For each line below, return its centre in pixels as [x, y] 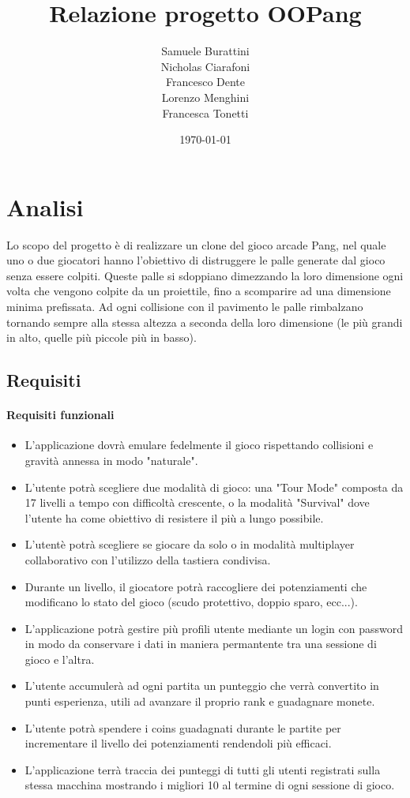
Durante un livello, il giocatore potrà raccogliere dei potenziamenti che [196, 586]
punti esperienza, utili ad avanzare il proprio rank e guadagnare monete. [200, 701]
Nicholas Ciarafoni [205, 66]
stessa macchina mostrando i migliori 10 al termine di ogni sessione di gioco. [210, 785]
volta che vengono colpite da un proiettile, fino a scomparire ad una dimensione [199, 291]
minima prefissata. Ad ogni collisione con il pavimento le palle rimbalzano [185, 306]
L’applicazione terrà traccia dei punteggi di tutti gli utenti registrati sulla [203, 769]
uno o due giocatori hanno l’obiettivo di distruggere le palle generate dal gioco [196, 260]
